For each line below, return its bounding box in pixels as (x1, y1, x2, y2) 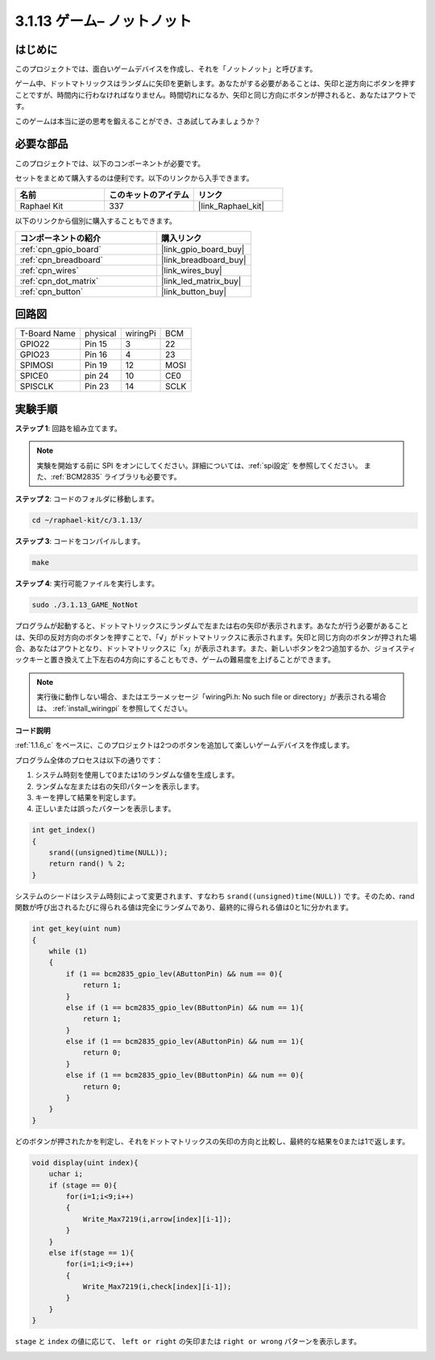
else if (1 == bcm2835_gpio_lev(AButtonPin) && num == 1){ (65, 1037, 304, 1047)
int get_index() (31, 826, 97, 835)
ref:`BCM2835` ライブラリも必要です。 (52, 471, 181, 481)
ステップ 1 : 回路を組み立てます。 (14, 423, 122, 433)
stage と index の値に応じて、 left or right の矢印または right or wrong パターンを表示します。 (14, 1337, 362, 1346)
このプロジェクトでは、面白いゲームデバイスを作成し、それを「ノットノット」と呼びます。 (14, 64, 317, 74)
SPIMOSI (19, 359, 54, 371)
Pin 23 (85, 381, 110, 392)
